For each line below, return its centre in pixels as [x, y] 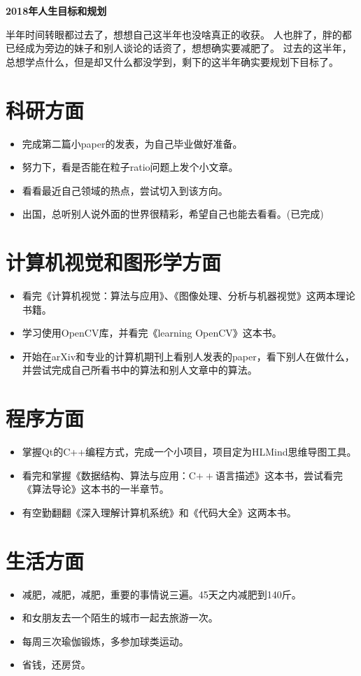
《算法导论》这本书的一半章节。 [95, 489]
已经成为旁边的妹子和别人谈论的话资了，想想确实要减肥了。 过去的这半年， [179, 48]
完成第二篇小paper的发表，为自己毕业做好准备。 [132, 143]
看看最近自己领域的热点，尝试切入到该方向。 [125, 190]
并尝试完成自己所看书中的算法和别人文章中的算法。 [140, 370]
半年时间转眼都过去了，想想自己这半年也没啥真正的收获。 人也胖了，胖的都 [179, 34]
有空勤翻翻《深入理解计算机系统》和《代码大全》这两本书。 [159, 512]
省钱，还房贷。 [56, 664]
